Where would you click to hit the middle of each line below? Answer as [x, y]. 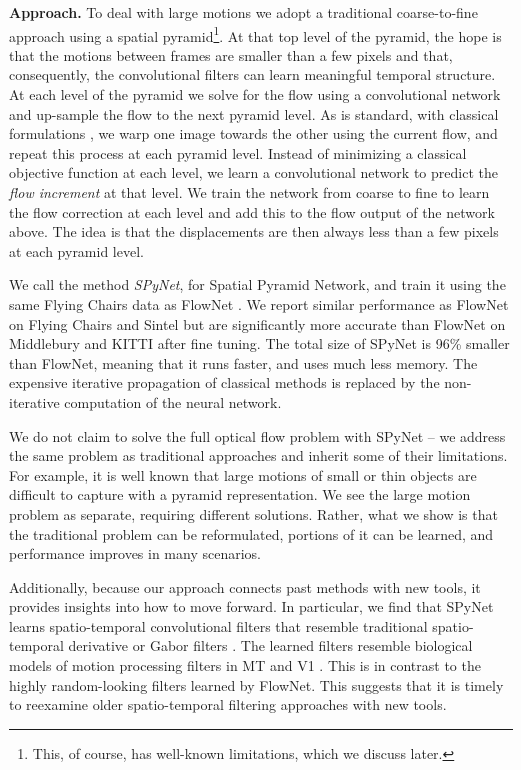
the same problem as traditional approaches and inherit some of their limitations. [258, 455]
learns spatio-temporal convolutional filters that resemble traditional [218, 625]
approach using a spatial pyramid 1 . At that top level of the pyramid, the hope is [255, 34]
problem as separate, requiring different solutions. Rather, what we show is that [253, 513]
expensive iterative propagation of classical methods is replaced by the [224, 382]
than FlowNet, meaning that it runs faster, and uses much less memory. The [243, 362]
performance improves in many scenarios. [135, 553]
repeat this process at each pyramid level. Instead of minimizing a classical [238, 152]
